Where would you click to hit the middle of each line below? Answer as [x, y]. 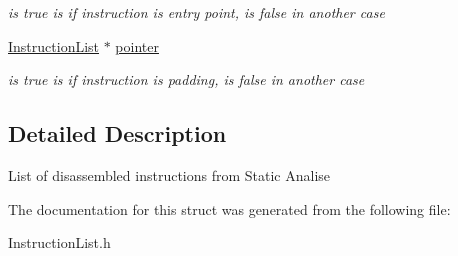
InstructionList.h [59, 242]
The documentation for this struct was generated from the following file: [229, 208]
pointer [137, 45]
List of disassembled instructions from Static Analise [169, 174]
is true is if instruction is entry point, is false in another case [196, 12]
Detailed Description [117, 133]
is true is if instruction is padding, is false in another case [186, 79]
